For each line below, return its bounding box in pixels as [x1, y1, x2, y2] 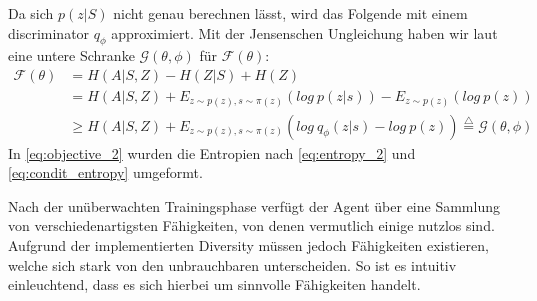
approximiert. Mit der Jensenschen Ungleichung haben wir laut [111, 22, 498, 43]
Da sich [8, 3, 54, 23]
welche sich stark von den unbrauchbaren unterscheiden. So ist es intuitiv [8, 254, 457, 275]
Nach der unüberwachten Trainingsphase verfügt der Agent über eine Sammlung [8, 195, 500, 216]
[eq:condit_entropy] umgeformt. [8, 162, 203, 183]
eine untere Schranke [8, 45, 135, 66]
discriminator [8, 22, 90, 43]
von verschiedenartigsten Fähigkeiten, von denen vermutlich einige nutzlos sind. [8, 215, 495, 236]
